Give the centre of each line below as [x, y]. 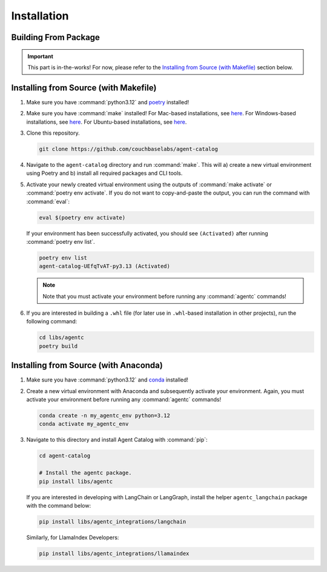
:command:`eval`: [48, 201]
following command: [52, 321]
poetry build [58, 346]
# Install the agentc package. [86, 473]
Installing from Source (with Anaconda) [87, 365]
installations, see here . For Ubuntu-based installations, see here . [107, 122]
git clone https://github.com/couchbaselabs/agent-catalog [128, 149]
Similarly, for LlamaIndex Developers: [73, 537]
